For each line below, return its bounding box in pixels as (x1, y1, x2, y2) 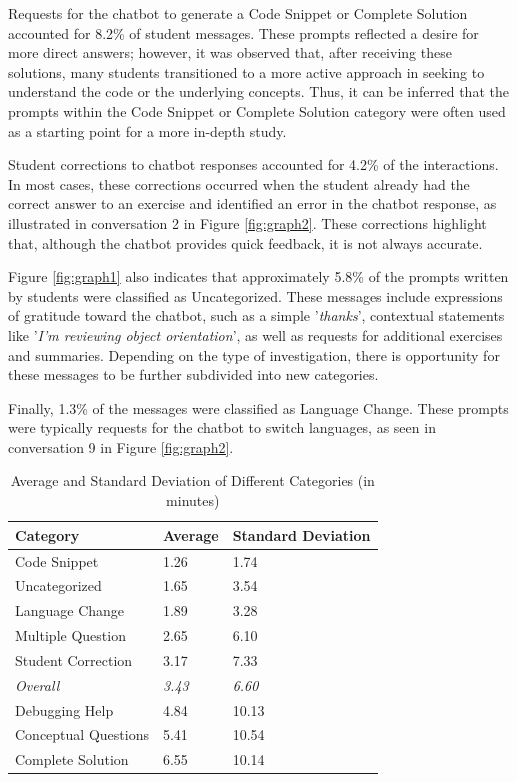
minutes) (166, 490, 220, 511)
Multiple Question (15, 625, 126, 646)
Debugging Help (15, 699, 114, 720)
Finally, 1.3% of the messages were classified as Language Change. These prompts (8, 397, 509, 418)
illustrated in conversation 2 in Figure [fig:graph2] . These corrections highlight (8, 212, 487, 233)
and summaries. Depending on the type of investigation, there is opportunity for (8, 344, 500, 365)
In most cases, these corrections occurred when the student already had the (8, 173, 470, 194)
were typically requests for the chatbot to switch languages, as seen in (8, 417, 436, 438)
